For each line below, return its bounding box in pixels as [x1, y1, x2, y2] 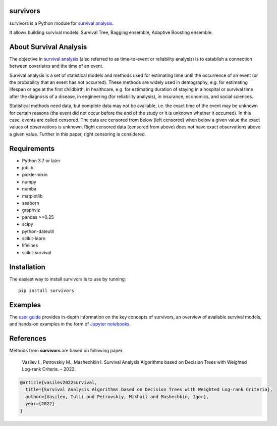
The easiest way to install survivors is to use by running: [9, 276, 126, 282]
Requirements [9, 144, 55, 153]
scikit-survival [22, 249, 51, 255]
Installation [9, 263, 45, 271]
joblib [22, 165, 34, 171]
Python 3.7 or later [22, 157, 61, 164]
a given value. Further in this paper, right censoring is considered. [9, 131, 146, 137]
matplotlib [22, 193, 43, 199]
